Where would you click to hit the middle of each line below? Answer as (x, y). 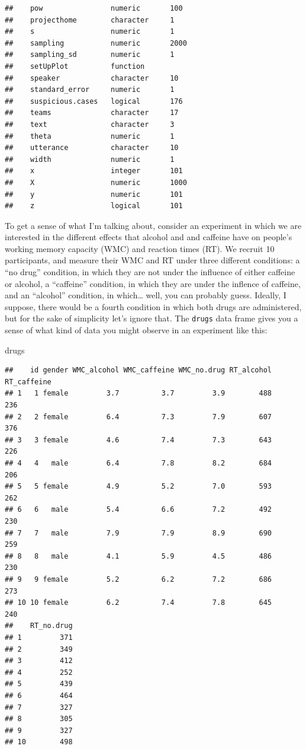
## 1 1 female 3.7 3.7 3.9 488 (138, 393)
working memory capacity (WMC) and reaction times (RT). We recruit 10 (140, 248)
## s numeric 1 (90, 32)
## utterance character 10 (92, 148)
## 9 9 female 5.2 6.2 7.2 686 (138, 579)
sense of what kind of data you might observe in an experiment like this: (136, 330)
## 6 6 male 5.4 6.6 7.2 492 (138, 510)
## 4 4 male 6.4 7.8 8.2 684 (138, 463)
